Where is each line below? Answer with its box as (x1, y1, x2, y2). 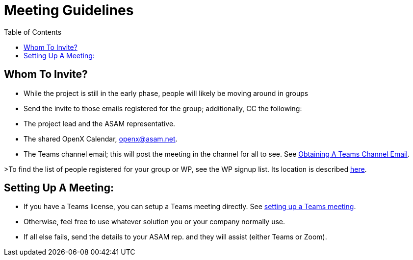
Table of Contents (4, 27, 62, 36)
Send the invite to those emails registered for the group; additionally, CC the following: (24, 104, 302, 113)
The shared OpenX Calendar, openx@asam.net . (24, 134, 178, 143)
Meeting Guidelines (4, 2, 134, 19)
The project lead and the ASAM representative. (24, 119, 176, 128)
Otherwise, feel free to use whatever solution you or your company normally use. (24, 217, 285, 226)
